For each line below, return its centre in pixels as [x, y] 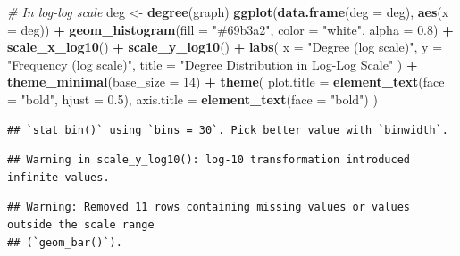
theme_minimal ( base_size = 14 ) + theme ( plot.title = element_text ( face [226, 82]
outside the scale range [81, 224]
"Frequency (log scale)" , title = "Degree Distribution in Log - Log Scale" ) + [213, 64]
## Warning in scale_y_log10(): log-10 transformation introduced [209, 160]
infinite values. [59, 177]
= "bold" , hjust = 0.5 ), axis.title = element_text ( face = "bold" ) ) [192, 99]
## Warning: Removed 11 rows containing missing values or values [209, 207]
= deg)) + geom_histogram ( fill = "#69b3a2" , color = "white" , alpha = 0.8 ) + [230, 29]
